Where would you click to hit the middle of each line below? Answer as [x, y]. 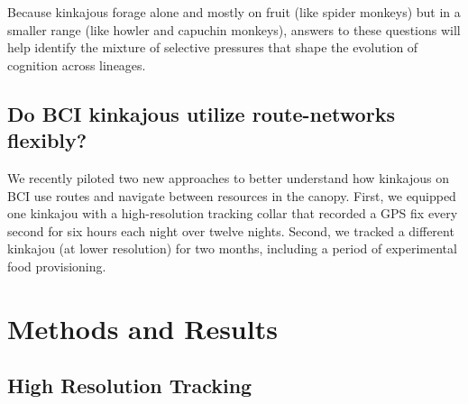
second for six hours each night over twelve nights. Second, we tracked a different [231, 230]
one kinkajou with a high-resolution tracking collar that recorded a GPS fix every [233, 213]
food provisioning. [57, 266]
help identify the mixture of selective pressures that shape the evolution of [213, 47]
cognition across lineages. [77, 64]
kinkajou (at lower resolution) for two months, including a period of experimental [232, 248]
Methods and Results [142, 328]
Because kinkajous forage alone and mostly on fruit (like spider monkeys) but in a [234, 12]
